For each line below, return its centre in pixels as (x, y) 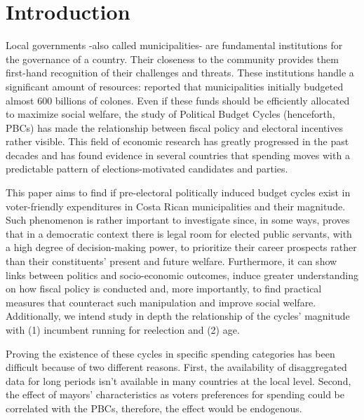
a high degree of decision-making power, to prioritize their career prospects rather (181, 247)
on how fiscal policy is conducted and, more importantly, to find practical (164, 289)
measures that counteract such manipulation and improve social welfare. (161, 302)
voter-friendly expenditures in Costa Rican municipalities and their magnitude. (176, 206)
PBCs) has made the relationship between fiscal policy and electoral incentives (175, 127)
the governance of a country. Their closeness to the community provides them (172, 59)
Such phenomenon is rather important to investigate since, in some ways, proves (178, 220)
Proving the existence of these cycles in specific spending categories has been (170, 353)
